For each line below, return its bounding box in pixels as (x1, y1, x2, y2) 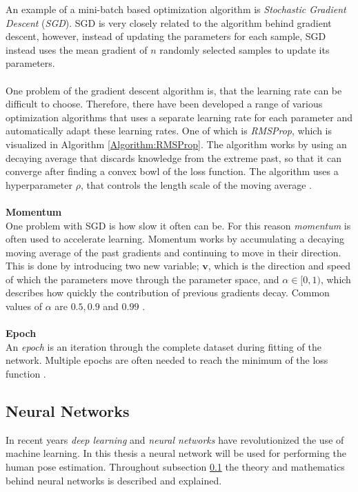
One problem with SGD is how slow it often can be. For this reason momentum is (6, 218, 351, 232)
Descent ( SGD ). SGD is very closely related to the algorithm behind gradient (6, 15, 332, 30)
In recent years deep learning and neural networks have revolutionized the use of (6, 432, 344, 447)
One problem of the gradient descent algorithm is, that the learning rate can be (6, 83, 342, 97)
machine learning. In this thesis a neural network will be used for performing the (6, 446, 347, 460)
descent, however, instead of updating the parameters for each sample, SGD (6, 29, 326, 43)
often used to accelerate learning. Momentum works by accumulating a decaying (6, 232, 345, 246)
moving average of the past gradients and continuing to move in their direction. (6, 245, 341, 259)
